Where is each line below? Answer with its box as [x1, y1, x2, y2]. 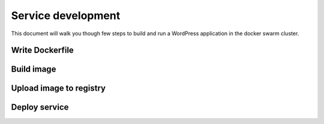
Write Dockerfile [11, 45, 74, 55]
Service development [11, 9, 121, 22]
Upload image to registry [11, 83, 106, 94]
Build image [11, 64, 56, 75]
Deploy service [11, 102, 69, 113]
